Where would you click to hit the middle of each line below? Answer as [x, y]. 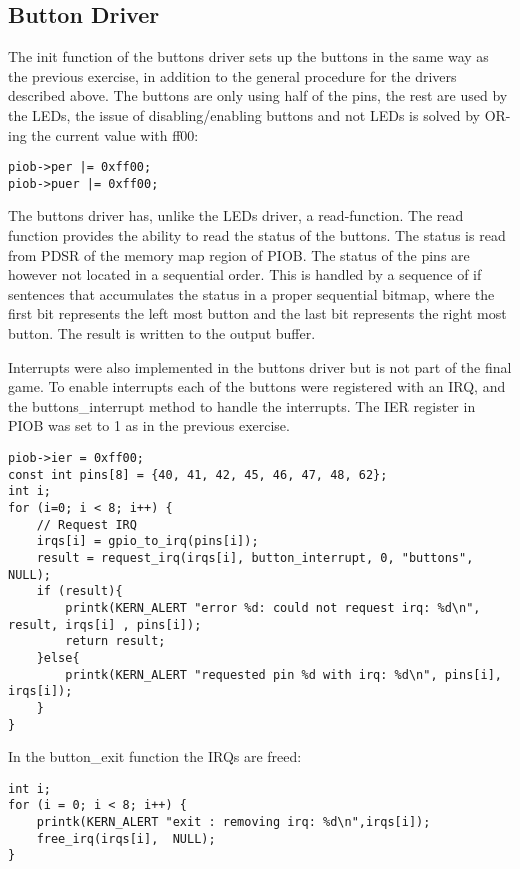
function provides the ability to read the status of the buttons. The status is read [257, 235]
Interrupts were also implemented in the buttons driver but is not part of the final [260, 366]
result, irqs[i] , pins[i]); [105, 624]
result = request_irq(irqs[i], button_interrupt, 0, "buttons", [255, 557]
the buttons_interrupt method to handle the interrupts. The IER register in [242, 405]
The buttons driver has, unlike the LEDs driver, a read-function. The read [236, 215]
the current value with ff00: [115, 134]
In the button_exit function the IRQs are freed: [155, 756]
